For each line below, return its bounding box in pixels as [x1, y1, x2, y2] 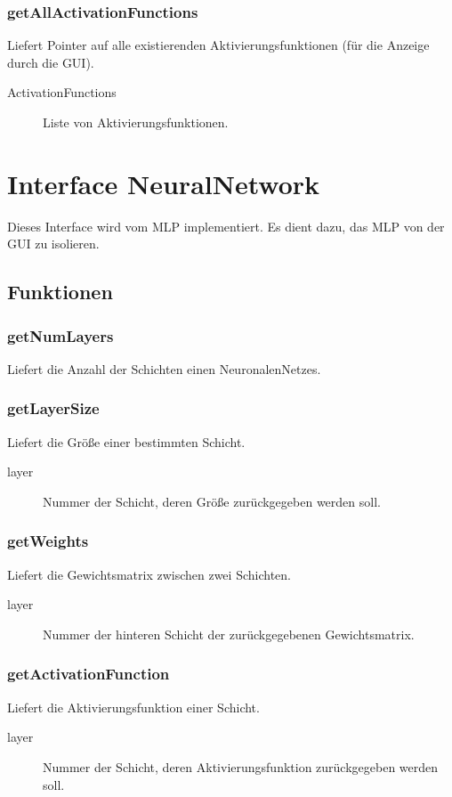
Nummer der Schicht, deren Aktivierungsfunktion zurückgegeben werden [43, 757, 439, 776]
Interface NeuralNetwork [7, 165, 320, 201]
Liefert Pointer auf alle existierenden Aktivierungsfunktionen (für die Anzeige [7, 36, 430, 54]
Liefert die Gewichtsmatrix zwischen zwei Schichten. [7, 565, 291, 583]
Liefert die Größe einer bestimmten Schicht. [7, 432, 246, 451]
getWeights [7, 530, 89, 552]
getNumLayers [7, 324, 114, 346]
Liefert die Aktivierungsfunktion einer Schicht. [7, 697, 260, 716]
